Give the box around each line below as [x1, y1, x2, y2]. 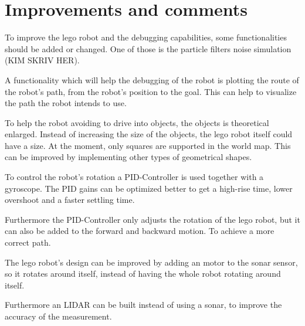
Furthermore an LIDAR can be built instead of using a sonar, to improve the [5, 298, 282, 311]
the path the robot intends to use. [5, 97, 127, 109]
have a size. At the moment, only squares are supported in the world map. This [5, 139, 291, 151]
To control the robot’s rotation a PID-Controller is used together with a [5, 171, 264, 183]
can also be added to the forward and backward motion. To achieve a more [5, 225, 274, 237]
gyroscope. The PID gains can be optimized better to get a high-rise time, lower [5, 182, 293, 194]
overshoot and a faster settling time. [5, 193, 135, 206]
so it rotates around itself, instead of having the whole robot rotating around [5, 267, 281, 280]
